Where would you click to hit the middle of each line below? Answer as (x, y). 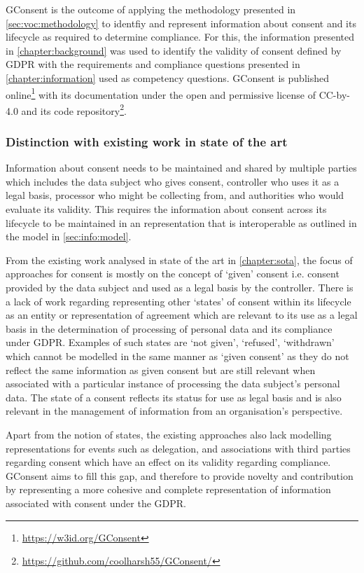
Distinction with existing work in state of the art (147, 141)
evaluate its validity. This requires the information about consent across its (166, 209)
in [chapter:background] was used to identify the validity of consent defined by (174, 50)
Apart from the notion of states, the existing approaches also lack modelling (169, 434)
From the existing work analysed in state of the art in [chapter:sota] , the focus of (179, 260)
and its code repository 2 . (74, 109)
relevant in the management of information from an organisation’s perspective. (174, 411)
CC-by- (334, 94)
